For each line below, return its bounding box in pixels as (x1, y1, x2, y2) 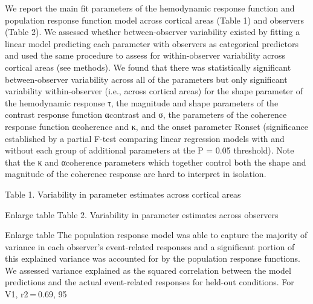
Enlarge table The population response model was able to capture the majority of (5, 228, 308, 241)
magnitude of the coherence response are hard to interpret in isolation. (5, 167, 266, 180)
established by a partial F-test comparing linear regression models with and (5, 132, 285, 144)
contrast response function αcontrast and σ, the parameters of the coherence (5, 108, 287, 121)
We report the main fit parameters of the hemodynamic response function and (5, 2, 295, 14)
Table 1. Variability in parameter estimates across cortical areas (5, 187, 241, 200)
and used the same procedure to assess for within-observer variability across (5, 49, 286, 62)
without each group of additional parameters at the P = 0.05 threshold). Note (5, 144, 294, 157)
